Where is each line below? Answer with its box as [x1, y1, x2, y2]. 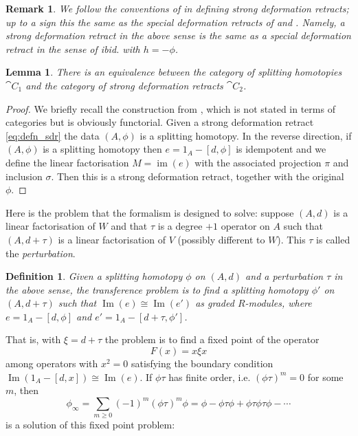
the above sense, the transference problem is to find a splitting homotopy [5, 282, 309, 296]
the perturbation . [5, 246, 76, 260]
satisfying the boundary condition [131, 356, 273, 371]
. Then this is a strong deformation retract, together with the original [51, 168, 344, 183]
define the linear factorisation [5, 155, 129, 169]
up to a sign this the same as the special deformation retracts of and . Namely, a [5, 14, 345, 29]
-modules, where [245, 296, 312, 310]
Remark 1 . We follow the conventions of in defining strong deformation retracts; [5, 1, 349, 15]
